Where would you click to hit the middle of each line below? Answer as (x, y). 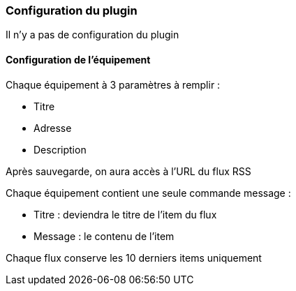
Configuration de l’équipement (78, 59)
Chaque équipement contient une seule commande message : (148, 193)
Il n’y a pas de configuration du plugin (92, 35)
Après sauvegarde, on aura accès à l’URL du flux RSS (128, 171)
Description (60, 149)
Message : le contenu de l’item (104, 236)
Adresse (53, 128)
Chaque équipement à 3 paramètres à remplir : (113, 84)
